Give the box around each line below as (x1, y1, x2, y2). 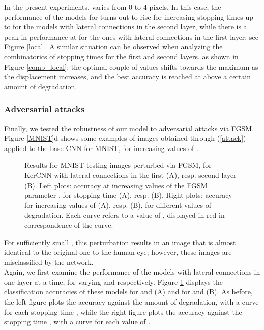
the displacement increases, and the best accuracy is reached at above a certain (4, 71, 251, 82)
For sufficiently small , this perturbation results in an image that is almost (4, 236, 236, 247)
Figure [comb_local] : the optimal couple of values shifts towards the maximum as (4, 61, 258, 72)
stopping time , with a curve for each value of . (4, 316, 151, 327)
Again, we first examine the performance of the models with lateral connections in (4, 266, 260, 277)
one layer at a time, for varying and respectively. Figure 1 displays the (4, 276, 223, 287)
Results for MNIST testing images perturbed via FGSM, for (24, 160, 212, 170)
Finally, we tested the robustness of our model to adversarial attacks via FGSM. (4, 123, 254, 133)
